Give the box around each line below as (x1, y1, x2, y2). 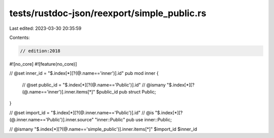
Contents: (9, 34, 30, 40)
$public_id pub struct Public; (96, 89, 156, 95)
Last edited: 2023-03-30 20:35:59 (9, 25, 82, 31)
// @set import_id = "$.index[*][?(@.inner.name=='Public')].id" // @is (9, 109, 154, 116)
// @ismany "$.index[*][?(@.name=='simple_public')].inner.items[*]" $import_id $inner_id (9, 126, 197, 132)
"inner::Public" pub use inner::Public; (94, 117, 172, 123)
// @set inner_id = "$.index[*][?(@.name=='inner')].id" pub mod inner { (9, 70, 159, 76)
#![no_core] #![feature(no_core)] (9, 61, 77, 67)
